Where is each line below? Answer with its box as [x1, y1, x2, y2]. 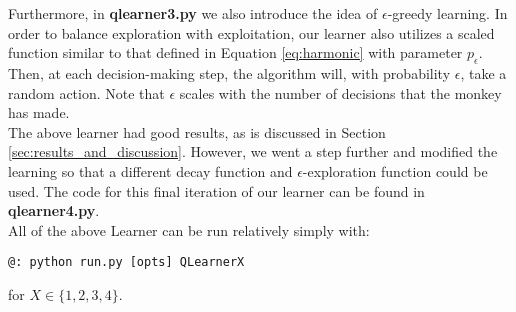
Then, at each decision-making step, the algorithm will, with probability [8, 62, 451, 83]
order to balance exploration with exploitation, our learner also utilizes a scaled [8, 22, 495, 43]
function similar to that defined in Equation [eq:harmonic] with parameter [8, 42, 463, 63]
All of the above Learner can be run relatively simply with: [8, 219, 370, 240]
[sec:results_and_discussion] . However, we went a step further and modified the [8, 141, 498, 162]
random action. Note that [8, 82, 165, 103]
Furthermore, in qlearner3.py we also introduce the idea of [8, 3, 378, 23]
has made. [8, 102, 70, 123]
